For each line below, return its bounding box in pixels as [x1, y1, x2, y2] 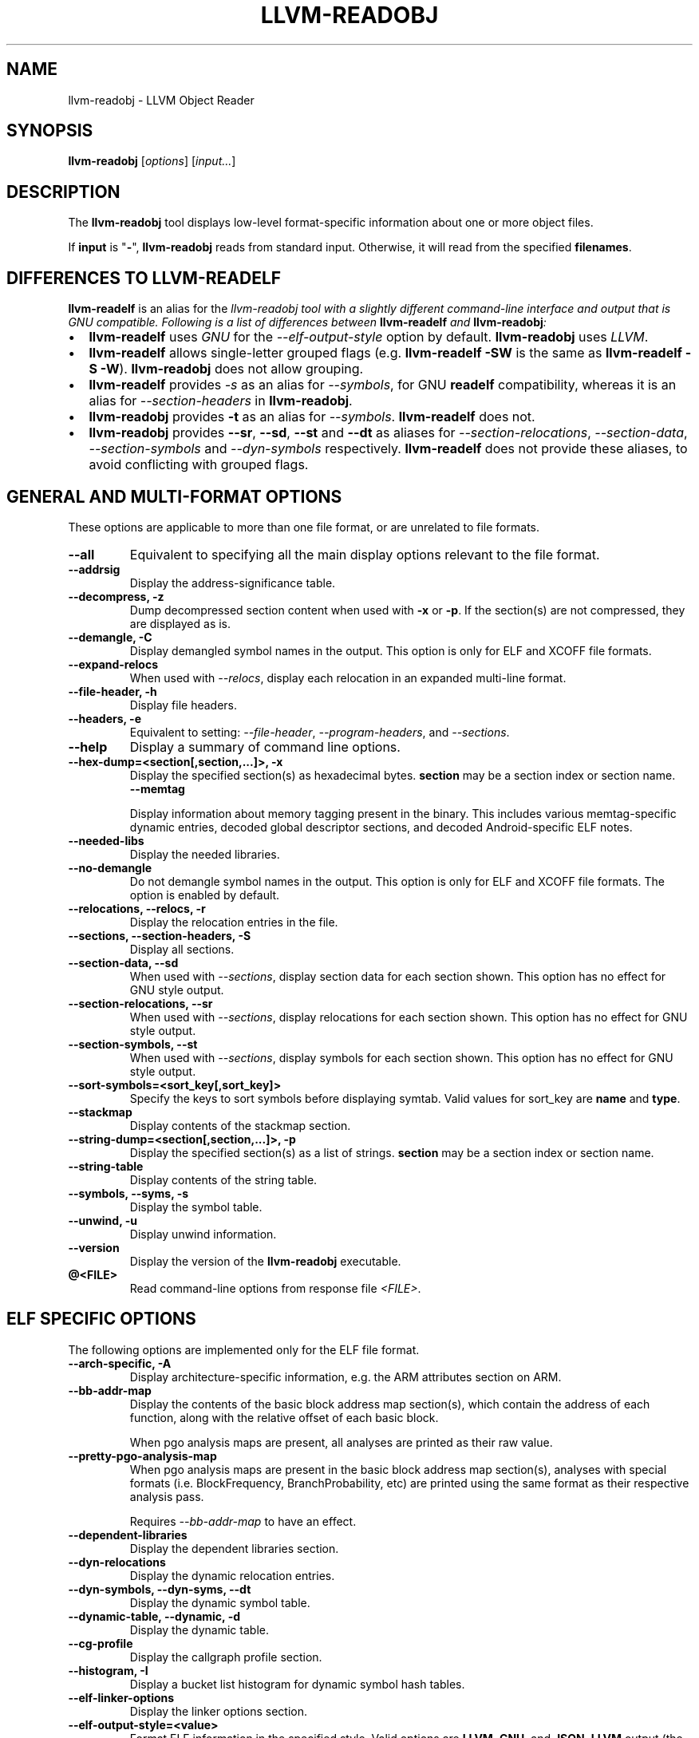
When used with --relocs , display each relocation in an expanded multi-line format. [129, 670, 567, 685]
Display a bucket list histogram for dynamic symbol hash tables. [129, 1677, 465, 1691]
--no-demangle [68, 860, 152, 875]
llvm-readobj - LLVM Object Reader [68, 93, 255, 107]
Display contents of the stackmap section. [129, 1118, 351, 1132]
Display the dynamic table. [129, 1622, 269, 1637]
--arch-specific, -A [68, 1356, 172, 1370]
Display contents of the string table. [129, 1172, 318, 1187]
